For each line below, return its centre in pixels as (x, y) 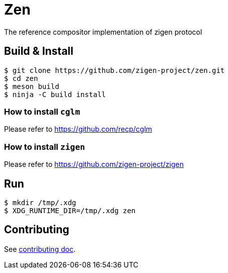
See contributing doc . (40, 249)
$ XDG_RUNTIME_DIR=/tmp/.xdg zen (70, 210)
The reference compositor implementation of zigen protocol (103, 32)
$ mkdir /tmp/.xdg (40, 202)
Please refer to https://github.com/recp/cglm (78, 129)
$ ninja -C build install (55, 94)
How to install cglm (42, 111)
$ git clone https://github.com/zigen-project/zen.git (115, 70)
